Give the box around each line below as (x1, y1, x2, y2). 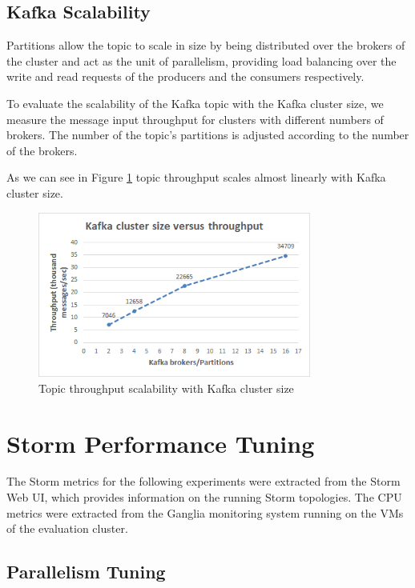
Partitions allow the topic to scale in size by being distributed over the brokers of (6, 37, 405, 54)
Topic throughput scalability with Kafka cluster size (38, 379, 294, 396)
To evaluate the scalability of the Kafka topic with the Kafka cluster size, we (6, 94, 384, 111)
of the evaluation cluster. (6, 520, 128, 537)
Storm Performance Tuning (6, 426, 315, 459)
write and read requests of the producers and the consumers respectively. (6, 68, 365, 85)
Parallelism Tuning (6, 559, 166, 584)
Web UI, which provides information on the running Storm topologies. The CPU (6, 489, 402, 506)
